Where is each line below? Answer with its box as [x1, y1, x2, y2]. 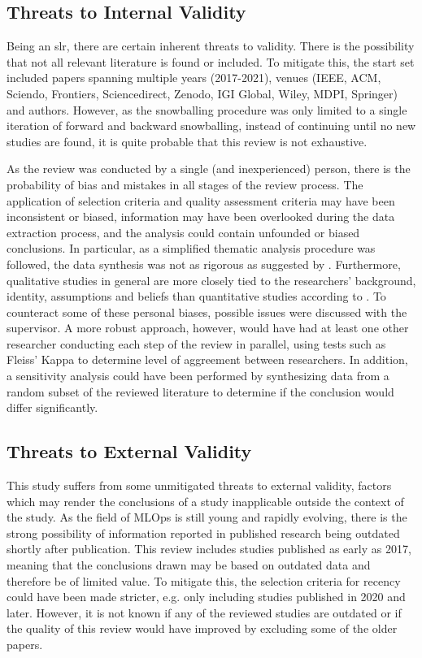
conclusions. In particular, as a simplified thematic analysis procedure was [7, 240, 376, 257]
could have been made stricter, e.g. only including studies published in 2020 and [7, 588, 406, 605]
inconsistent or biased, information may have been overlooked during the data [7, 208, 395, 225]
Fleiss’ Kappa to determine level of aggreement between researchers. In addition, [7, 351, 408, 368]
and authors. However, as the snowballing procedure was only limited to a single [7, 101, 407, 118]
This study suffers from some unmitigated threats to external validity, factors [7, 477, 392, 494]
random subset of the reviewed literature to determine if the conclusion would [7, 383, 394, 400]
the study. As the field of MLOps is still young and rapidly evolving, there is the [7, 509, 407, 526]
